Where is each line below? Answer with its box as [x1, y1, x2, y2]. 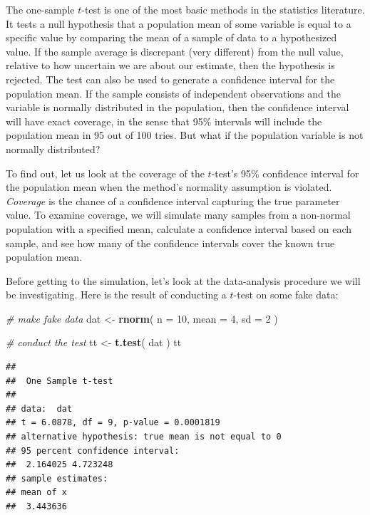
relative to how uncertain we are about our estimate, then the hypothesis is [6, 58, 335, 73]
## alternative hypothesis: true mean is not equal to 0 [6, 432, 282, 442]
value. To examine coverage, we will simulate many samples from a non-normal [6, 207, 351, 222]
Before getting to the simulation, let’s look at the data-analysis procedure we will [6, 273, 361, 288]
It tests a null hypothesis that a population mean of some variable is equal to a [6, 16, 351, 31]
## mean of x [6, 487, 67, 498]
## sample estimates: [6, 473, 108, 484]
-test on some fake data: [233, 287, 339, 302]
